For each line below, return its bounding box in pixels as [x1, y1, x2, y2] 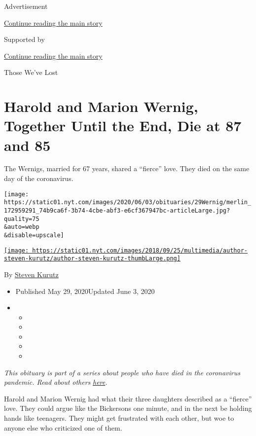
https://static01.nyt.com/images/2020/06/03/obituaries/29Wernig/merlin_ [4, 199, 252, 206]
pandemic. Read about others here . [4, 377, 108, 387]
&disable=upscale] [4, 231, 64, 239]
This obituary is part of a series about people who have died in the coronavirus [4, 367, 240, 377]
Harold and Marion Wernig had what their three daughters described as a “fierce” [4, 393, 252, 403]
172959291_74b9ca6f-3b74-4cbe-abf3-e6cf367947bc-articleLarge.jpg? [4, 207, 230, 214]
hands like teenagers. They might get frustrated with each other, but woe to [4, 413, 234, 423]
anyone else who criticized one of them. [4, 422, 122, 433]
